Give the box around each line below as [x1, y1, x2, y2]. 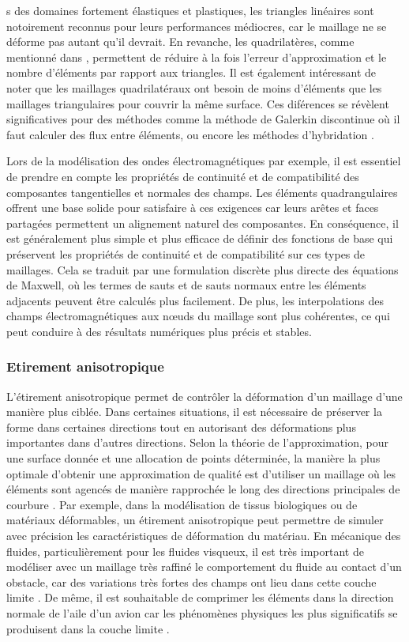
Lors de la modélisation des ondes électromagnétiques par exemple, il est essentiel [6, 153, 401, 169]
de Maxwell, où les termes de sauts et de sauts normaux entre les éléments [6, 277, 366, 293]
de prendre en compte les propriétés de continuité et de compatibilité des [6, 168, 359, 184]
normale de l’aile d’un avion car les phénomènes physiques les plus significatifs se [6, 605, 398, 621]
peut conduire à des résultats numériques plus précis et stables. [6, 323, 312, 339]
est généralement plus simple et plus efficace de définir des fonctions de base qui [6, 230, 393, 247]
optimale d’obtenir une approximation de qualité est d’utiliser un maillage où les [6, 465, 396, 481]
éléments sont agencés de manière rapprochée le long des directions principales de [6, 481, 400, 497]
